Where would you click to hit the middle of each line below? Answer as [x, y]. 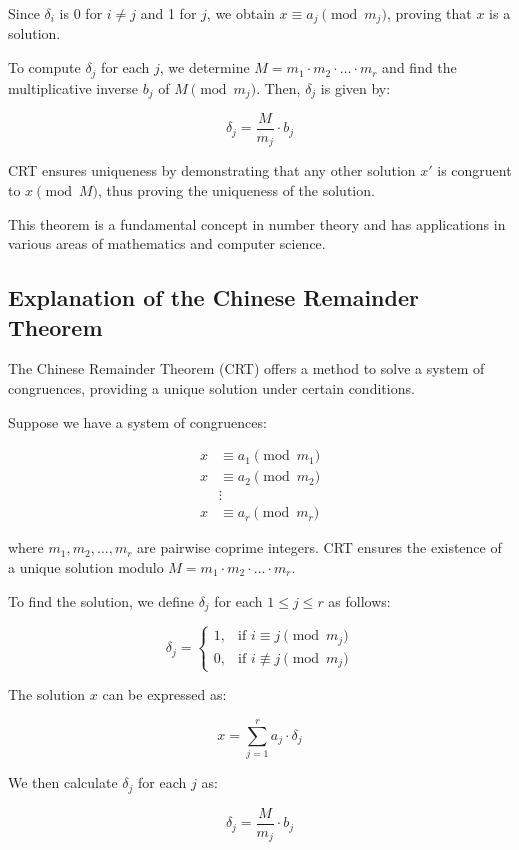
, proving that [429, 13]
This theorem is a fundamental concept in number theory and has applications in [257, 223]
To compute [44, 67]
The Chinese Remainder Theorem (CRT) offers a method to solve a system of [246, 368]
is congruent [474, 170]
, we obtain [240, 13]
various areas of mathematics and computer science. [167, 243]
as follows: [359, 600]
